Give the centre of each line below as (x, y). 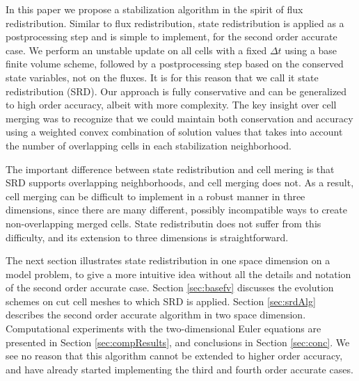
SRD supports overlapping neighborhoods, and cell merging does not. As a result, (180, 183)
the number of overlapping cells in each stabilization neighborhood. (149, 145)
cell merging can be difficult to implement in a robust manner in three (155, 196)
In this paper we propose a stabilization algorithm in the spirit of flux (154, 9)
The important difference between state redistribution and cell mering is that (170, 169)
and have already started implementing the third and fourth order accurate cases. (179, 369)
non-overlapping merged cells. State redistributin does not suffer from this (163, 223)
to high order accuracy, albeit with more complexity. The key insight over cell (171, 105)
